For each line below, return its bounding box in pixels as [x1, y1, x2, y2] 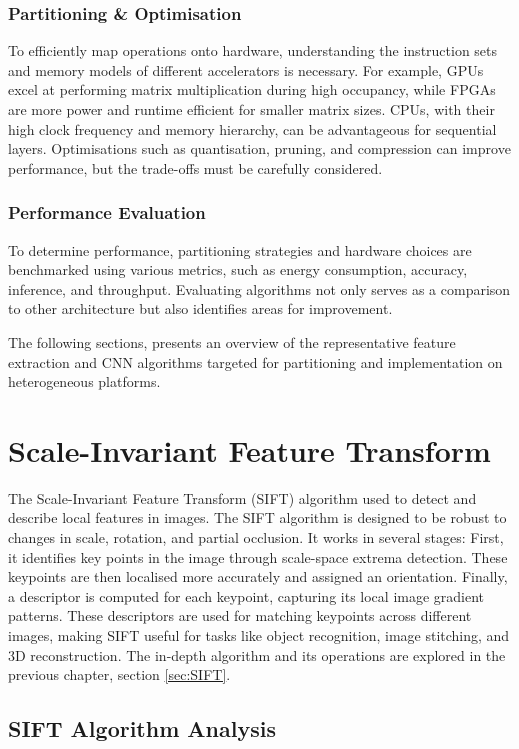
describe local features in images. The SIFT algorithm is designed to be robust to [8, 507, 507, 528]
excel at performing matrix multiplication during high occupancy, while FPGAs [8, 79, 496, 100]
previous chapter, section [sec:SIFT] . [8, 664, 231, 685]
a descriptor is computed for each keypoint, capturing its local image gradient [8, 585, 485, 606]
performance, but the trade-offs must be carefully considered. [8, 157, 383, 178]
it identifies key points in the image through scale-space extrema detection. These [8, 546, 508, 567]
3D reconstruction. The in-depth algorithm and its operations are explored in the [8, 644, 506, 665]
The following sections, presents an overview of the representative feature [8, 331, 456, 352]
